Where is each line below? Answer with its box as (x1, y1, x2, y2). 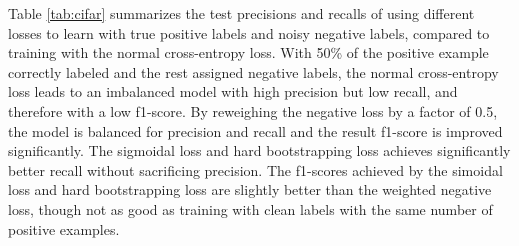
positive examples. (8, 218, 120, 239)
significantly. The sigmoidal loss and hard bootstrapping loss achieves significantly (8, 140, 511, 161)
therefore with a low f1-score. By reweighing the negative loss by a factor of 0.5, (8, 100, 498, 121)
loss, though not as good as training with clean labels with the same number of (8, 198, 493, 219)
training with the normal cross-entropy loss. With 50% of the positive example (8, 42, 489, 63)
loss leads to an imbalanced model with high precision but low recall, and (8, 81, 458, 102)
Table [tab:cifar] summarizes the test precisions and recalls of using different (8, 3, 475, 23)
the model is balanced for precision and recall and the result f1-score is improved (8, 120, 503, 141)
